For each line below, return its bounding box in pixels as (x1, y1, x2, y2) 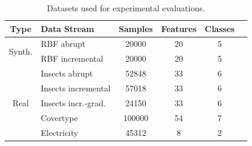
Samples (119, 22, 153, 34)
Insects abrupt (40, 67, 93, 80)
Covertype (40, 111, 78, 123)
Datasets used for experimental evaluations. (47, 2, 205, 14)
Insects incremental (40, 81, 111, 94)
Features (161, 22, 197, 34)
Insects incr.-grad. (40, 96, 106, 109)
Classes (205, 22, 235, 34)
